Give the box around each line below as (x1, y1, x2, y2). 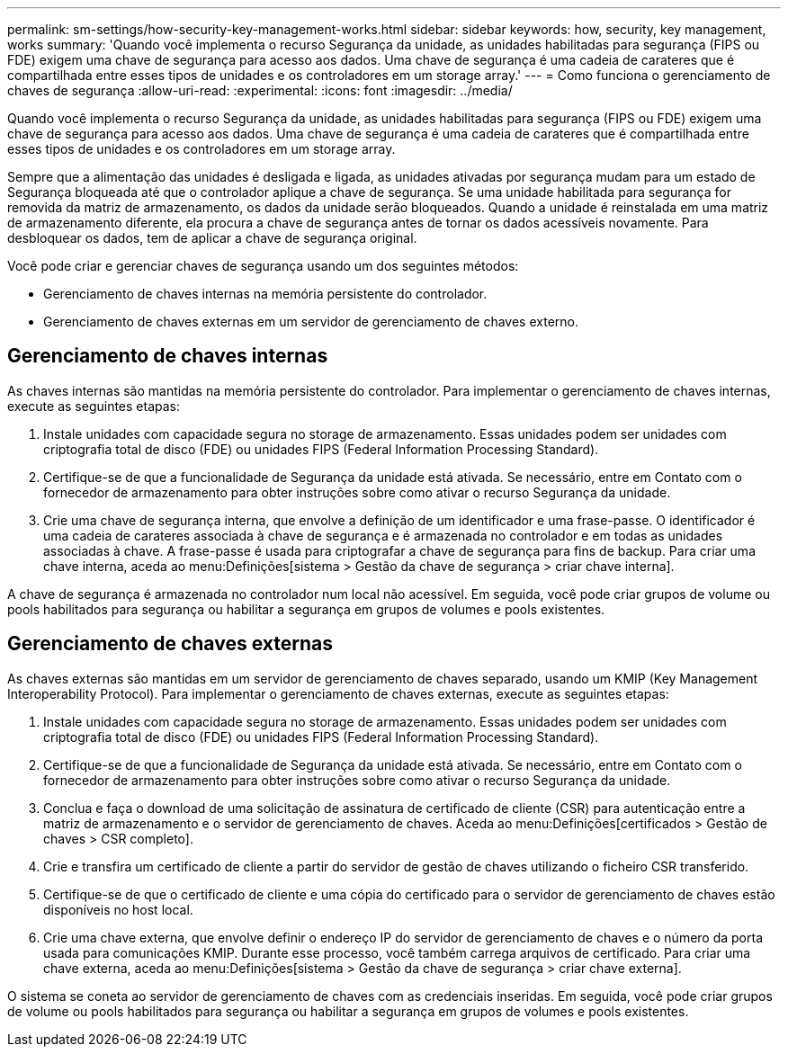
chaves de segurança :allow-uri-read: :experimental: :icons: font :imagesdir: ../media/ (7, 83, 513, 98)
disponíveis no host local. (43, 901, 193, 917)
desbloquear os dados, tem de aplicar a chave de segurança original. (7, 230, 417, 246)
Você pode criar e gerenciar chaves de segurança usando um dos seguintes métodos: (7, 258, 519, 273)
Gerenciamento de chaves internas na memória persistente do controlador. (43, 286, 488, 301)
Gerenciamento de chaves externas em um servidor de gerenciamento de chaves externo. (43, 314, 578, 329)
